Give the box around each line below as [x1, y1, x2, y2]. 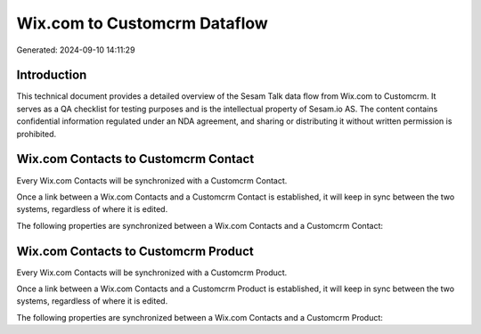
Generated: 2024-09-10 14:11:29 [16, 45, 135, 55]
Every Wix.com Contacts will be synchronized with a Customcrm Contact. [16, 175, 288, 186]
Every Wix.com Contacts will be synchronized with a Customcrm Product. [16, 267, 288, 278]
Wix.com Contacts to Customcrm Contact [16, 151, 255, 167]
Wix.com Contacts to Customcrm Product [16, 243, 254, 258]
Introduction [16, 68, 87, 83]
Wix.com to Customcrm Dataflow [16, 13, 269, 33]
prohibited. [16, 128, 57, 139]
